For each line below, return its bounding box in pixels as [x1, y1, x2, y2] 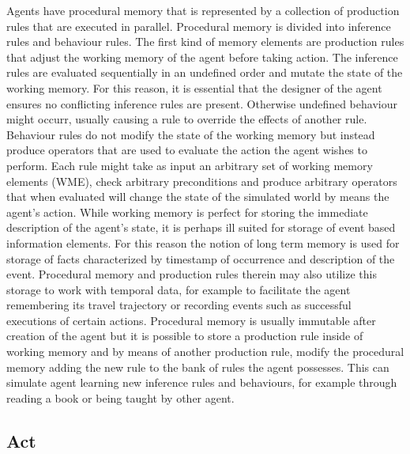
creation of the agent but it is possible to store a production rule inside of [6, 327, 363, 344]
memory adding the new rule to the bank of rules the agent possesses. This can [6, 358, 389, 375]
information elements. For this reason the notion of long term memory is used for [6, 234, 400, 251]
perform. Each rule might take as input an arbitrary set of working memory [6, 157, 373, 173]
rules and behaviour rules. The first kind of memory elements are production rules [6, 33, 404, 50]
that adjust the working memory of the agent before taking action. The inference [6, 48, 398, 65]
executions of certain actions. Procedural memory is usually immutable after [6, 312, 376, 328]
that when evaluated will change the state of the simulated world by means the [6, 188, 389, 205]
